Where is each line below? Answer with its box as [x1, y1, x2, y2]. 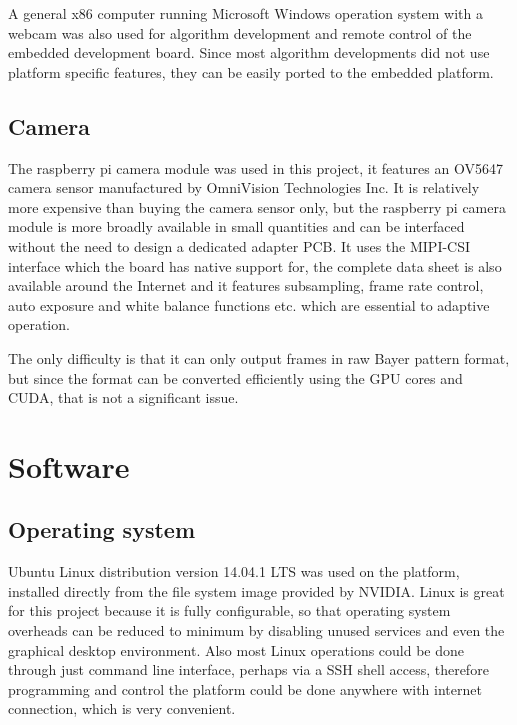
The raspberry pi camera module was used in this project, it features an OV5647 [8, 157, 503, 178]
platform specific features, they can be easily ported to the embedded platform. [8, 61, 494, 82]
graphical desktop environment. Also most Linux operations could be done [8, 639, 465, 660]
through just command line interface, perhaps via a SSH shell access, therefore [8, 659, 489, 680]
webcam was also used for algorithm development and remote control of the [8, 22, 472, 43]
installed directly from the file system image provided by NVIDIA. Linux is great [8, 580, 505, 601]
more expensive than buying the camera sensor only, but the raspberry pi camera [8, 196, 506, 217]
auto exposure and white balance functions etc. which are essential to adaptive [8, 294, 490, 315]
